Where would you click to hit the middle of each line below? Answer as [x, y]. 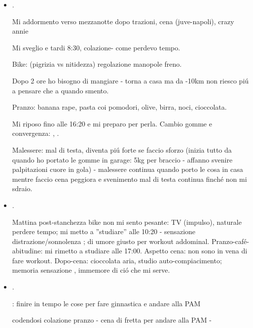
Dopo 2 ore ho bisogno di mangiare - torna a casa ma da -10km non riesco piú [130, 80]
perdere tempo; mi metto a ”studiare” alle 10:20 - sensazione [104, 231]
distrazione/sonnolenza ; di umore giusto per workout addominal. [111, 241]
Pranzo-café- [230, 241]
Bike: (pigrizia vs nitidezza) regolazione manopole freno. [97, 64]
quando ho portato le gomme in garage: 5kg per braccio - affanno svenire [122, 159]
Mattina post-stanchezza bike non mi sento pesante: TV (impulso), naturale [127, 222]
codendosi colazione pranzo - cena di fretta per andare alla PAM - [112, 320]
